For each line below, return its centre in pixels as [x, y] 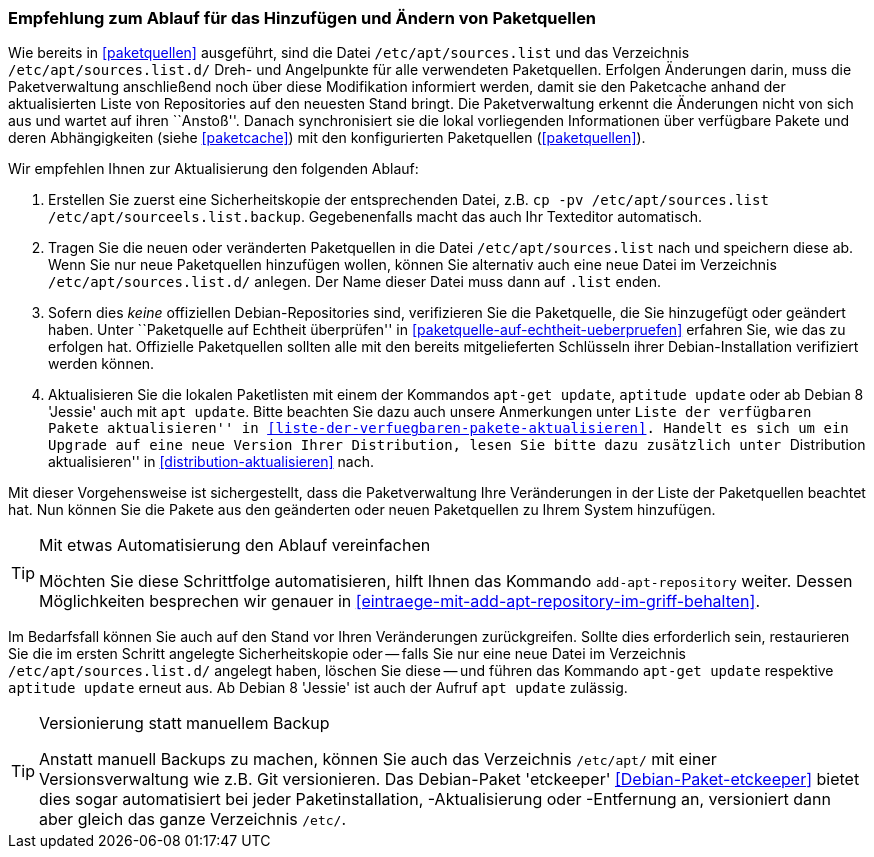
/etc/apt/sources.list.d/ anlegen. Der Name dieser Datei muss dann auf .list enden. [354, 282]
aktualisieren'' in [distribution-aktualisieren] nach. [211, 462]
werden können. [101, 364]
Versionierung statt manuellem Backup [184, 723]
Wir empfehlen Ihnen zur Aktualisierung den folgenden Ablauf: [213, 169]
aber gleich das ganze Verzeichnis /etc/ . [193, 819]
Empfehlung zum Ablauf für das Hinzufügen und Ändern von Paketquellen [302, 18]
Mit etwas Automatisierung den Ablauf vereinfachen [235, 545]
